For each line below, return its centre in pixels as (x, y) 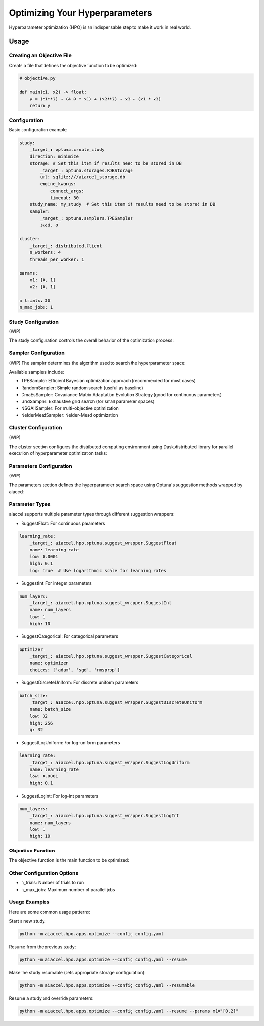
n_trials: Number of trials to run (53, 883)
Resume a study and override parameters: (51, 998)
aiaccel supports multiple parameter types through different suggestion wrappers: (92, 514)
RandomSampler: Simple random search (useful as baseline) (82, 388)
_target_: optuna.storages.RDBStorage (86, 170)
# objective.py (37, 78)
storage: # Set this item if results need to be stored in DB (106, 163)
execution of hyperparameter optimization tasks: (58, 453)
